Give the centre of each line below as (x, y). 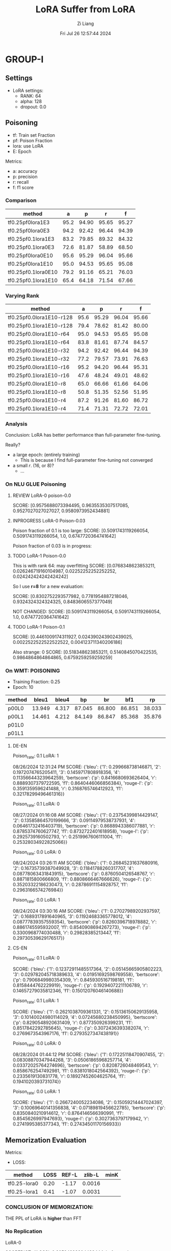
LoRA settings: (28, 90)
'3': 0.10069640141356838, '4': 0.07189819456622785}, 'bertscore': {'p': (89, 1108)
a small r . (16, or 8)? (33, 466)
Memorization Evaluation (46, 1140)
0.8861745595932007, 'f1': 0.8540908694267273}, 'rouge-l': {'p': (82, 928)
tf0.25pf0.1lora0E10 (33, 272)
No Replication (24, 1232)
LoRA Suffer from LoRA (85, 9)
